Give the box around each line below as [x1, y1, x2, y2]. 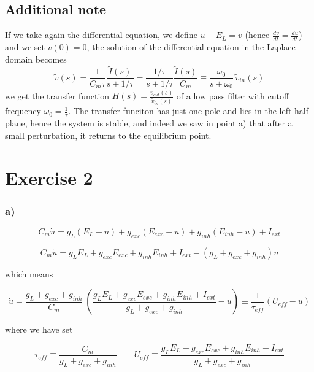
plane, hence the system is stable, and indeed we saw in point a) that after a [5, 117, 293, 130]
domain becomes [5, 52, 67, 65]
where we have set [5, 323, 73, 336]
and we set [5, 41, 45, 53]
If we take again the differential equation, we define [5, 28, 197, 41]
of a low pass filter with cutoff [176, 89, 289, 102]
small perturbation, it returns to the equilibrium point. [5, 128, 212, 141]
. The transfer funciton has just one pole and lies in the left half [68, 104, 309, 117]
